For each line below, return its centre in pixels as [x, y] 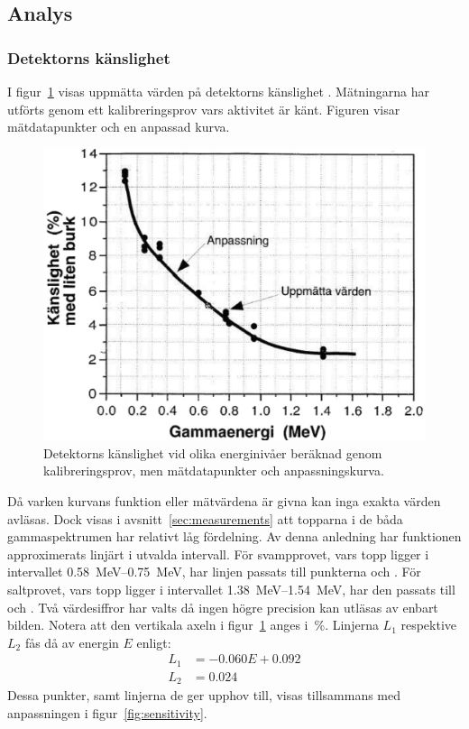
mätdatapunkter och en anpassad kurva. [119, 127]
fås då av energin [72, 642]
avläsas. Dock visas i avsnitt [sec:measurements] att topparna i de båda [205, 518]
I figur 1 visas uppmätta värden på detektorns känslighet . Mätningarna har [219, 91]
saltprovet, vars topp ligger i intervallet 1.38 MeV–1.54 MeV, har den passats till [231, 589]
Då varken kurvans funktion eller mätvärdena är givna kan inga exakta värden [224, 500]
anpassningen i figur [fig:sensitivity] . [107, 712]
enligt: [154, 642]
